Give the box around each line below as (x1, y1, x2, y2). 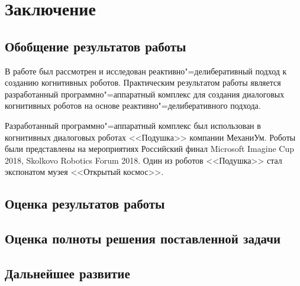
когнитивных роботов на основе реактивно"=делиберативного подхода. (5, 99, 261, 112)
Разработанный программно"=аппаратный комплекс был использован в (5, 119, 261, 131)
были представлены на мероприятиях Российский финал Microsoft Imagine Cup (5, 142, 294, 155)
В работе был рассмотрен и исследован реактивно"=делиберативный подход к (5, 64, 287, 77)
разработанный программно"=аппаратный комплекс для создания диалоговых (5, 87, 285, 100)
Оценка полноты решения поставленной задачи (5, 229, 281, 248)
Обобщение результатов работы (5, 37, 186, 55)
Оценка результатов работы (5, 194, 165, 213)
